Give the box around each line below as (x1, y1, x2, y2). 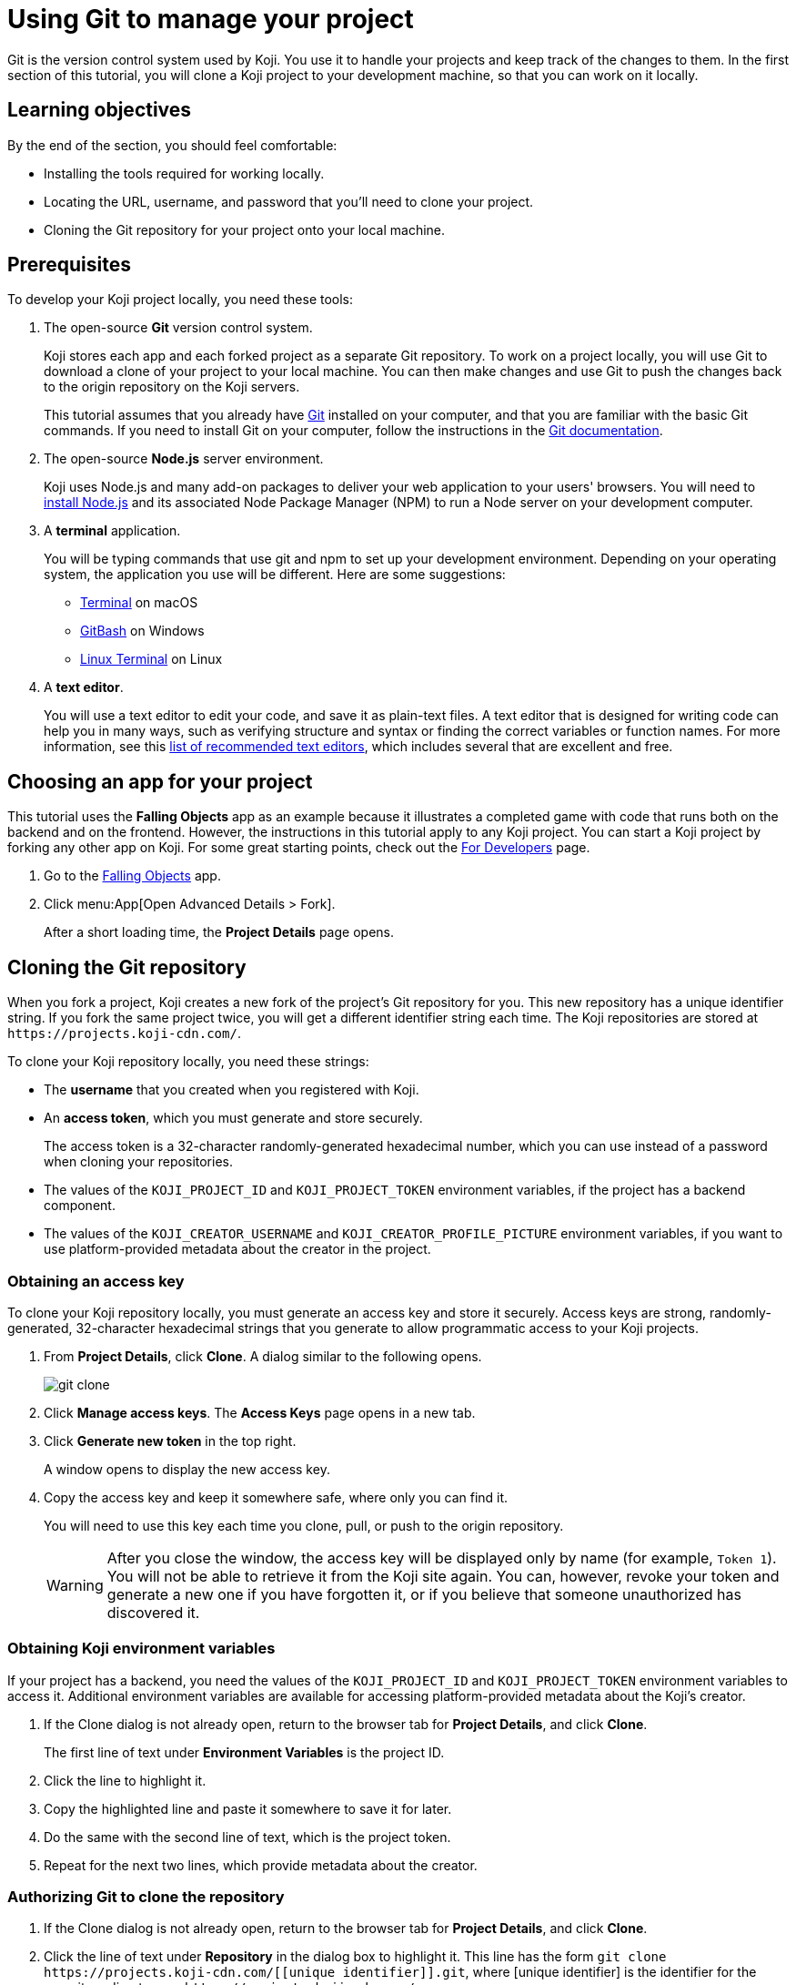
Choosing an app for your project (7, 769, 313, 793)
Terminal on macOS (80, 595, 198, 611)
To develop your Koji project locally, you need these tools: (7, 291, 354, 308)
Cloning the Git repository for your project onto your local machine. (44, 221, 446, 238)
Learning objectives (7, 98, 192, 122)
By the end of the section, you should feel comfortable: (7, 137, 338, 153)
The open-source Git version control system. (44, 320, 313, 336)
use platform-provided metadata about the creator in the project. (44, 1241, 431, 1257)
